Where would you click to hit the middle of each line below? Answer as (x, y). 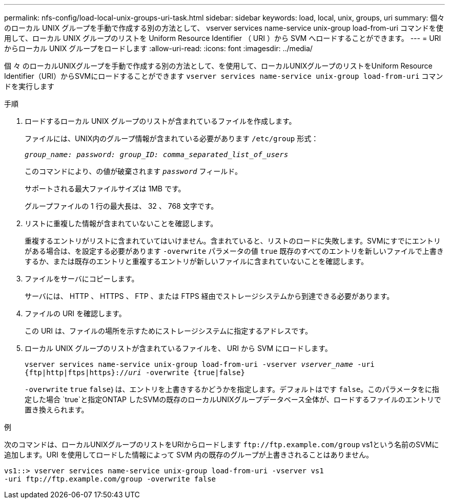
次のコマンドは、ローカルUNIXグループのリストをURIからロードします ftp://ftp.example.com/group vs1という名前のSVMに (222, 444)
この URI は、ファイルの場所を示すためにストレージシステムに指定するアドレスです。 (168, 331)
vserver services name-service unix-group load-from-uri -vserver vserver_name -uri (200, 364)
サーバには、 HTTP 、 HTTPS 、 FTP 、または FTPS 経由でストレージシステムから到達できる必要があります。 (209, 296)
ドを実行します (29, 86)
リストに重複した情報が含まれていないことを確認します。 (121, 223)
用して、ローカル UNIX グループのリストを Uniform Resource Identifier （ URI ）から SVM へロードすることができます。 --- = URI (223, 38)
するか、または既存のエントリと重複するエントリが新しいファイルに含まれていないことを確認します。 (196, 261)
